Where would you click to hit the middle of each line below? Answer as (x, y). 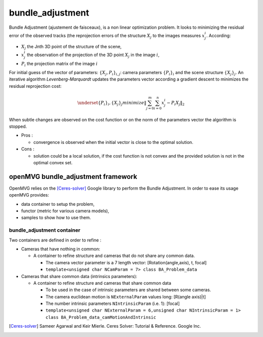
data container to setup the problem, (58, 204)
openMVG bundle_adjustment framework (73, 176)
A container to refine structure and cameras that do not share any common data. (114, 256)
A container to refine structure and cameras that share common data (102, 283)
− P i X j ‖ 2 (175, 103)
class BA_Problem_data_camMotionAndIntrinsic (101, 317)
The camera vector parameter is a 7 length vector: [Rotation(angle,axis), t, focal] (126, 262)
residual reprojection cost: (35, 86)
